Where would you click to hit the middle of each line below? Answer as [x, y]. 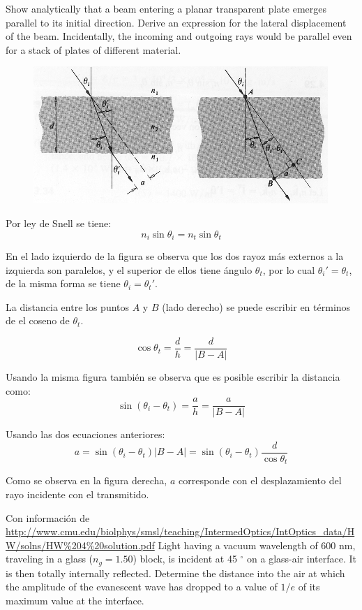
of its [309, 587]
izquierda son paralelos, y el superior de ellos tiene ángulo [129, 269]
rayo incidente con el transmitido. [77, 494]
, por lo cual [289, 269]
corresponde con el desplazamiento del [260, 480]
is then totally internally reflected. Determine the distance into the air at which [175, 573]
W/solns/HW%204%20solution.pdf [80, 545]
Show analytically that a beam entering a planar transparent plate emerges [166, 8]
